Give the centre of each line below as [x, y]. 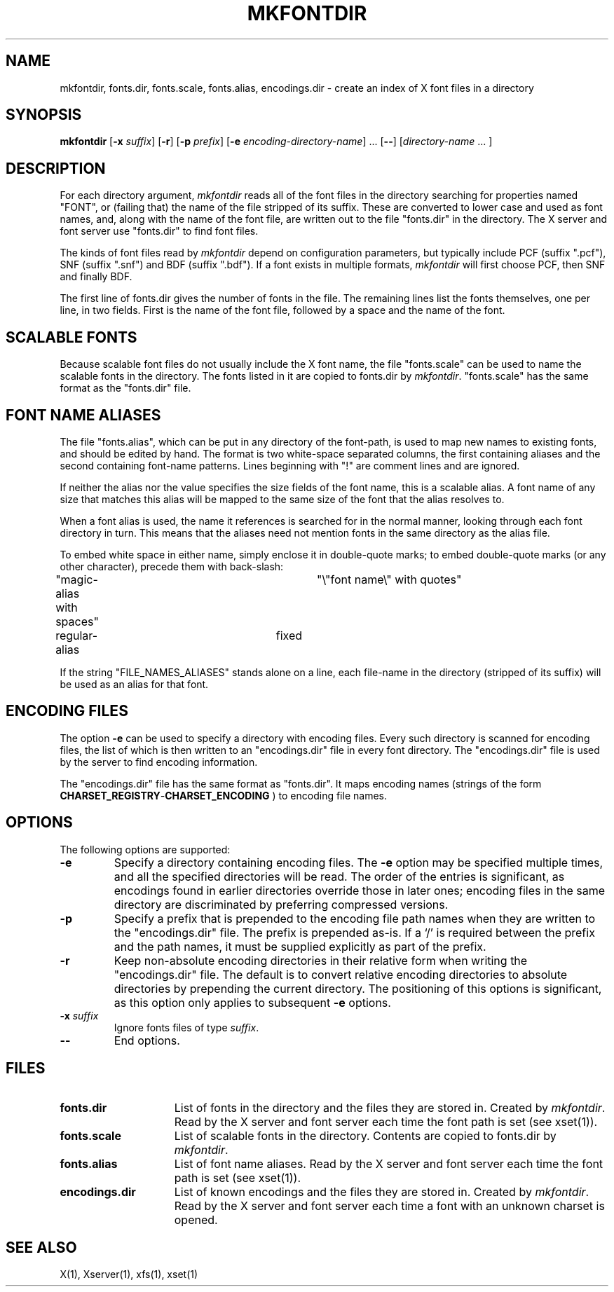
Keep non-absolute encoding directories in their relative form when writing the [321, 960]
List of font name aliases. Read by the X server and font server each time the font [389, 1163]
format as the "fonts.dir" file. [125, 388]
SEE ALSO [41, 1247]
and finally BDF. [96, 277]
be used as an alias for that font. [134, 684]
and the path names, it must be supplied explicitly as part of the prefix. [300, 946]
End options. [147, 1040]
